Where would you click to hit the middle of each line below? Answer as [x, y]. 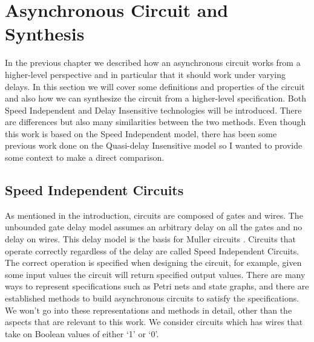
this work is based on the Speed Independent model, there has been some [141, 133]
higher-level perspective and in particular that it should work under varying [146, 74]
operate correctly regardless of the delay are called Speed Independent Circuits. [152, 250]
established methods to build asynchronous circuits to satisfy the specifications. [152, 298]
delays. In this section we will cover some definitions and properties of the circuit [155, 86]
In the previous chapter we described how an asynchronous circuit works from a [153, 63]
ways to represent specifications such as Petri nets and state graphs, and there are [157, 286]
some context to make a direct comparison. [85, 157]
